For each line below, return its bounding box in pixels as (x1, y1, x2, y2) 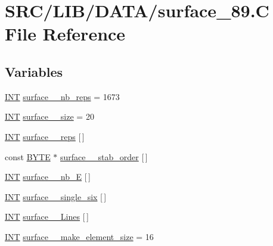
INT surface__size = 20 (5, 110, 94, 123)
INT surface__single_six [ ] (5, 190, 107, 203)
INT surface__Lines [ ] (5, 210, 89, 223)
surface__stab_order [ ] (60, 150, 148, 163)
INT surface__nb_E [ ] (5, 170, 91, 183)
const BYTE (5, 150, 51, 163)
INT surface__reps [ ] (5, 130, 85, 142)
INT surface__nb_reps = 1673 (5, 90, 120, 102)
